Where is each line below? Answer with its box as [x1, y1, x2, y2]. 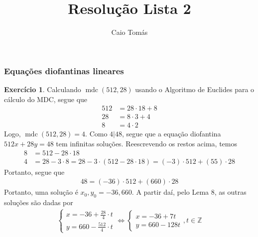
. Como [85, 128, 108, 139]
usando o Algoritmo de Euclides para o [135, 84, 255, 95]
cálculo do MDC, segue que [4, 94, 88, 104]
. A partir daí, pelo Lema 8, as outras [131, 187, 247, 197]
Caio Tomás [111, 27, 148, 37]
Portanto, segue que [4, 166, 65, 177]
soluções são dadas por [4, 197, 73, 207]
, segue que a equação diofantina [122, 128, 221, 139]
